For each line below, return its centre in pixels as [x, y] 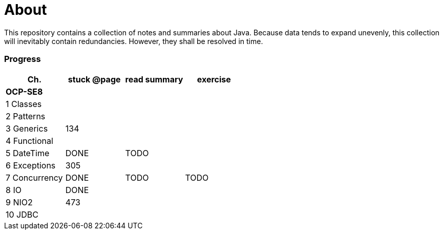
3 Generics [27, 128]
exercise [214, 79]
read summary [154, 79]
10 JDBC [22, 214]
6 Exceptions [31, 165]
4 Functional [29, 141]
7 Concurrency [34, 177]
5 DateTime [28, 153]
